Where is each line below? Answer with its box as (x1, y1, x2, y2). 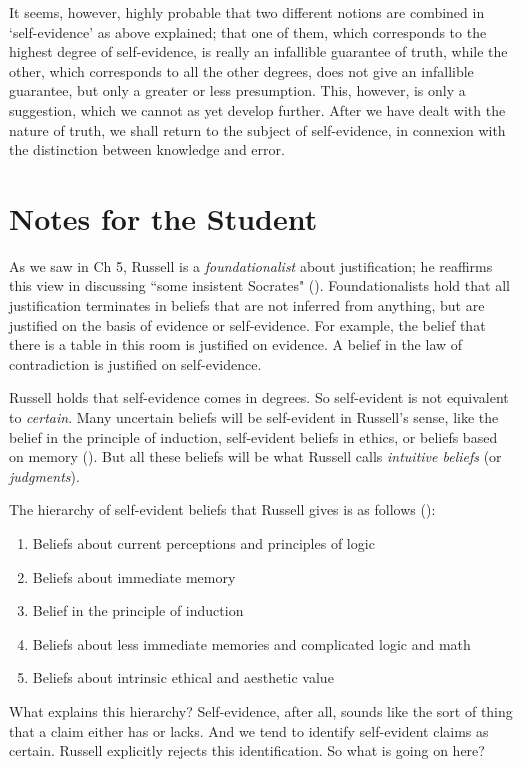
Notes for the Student (9, 197, 318, 238)
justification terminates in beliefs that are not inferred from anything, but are (9, 295, 485, 316)
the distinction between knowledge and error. (9, 139, 285, 160)
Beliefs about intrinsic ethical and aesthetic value (32, 667, 334, 688)
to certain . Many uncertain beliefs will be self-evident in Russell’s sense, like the (9, 407, 499, 428)
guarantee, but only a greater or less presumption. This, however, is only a (9, 80, 466, 101)
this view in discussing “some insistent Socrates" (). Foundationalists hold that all (9, 275, 510, 296)
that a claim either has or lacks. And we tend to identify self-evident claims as (9, 720, 489, 741)
